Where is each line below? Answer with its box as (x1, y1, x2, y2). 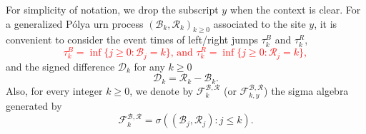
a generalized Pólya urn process (6, 16, 144, 31)
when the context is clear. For (229, 2, 361, 16)
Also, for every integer (6, 83, 103, 98)
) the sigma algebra (264, 83, 349, 98)
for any (134, 58, 165, 73)
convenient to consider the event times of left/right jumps (6, 32, 259, 47)
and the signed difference (6, 58, 115, 73)
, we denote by (129, 83, 194, 98)
